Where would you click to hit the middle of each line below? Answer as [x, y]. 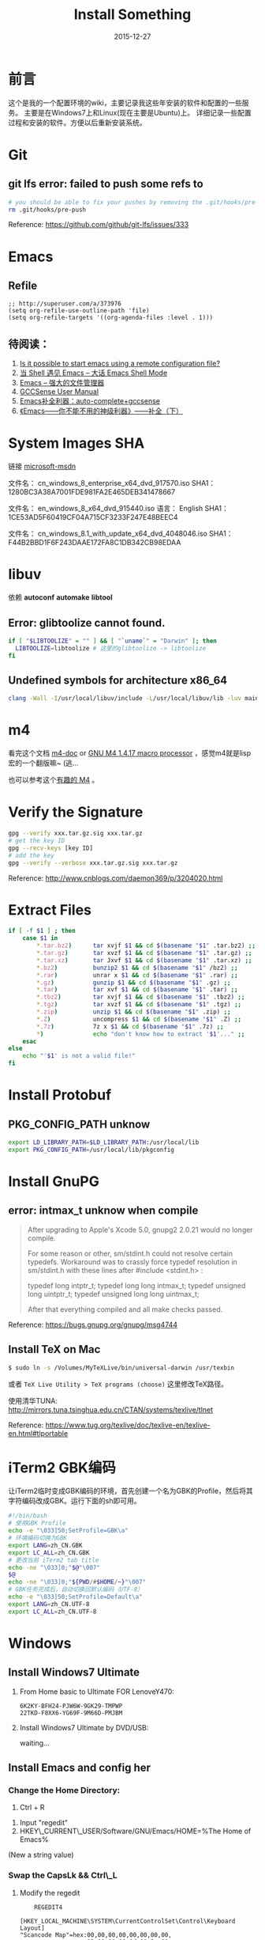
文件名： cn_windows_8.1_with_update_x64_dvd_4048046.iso [108, 534]
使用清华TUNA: [33, 1400]
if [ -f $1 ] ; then [42, 931]
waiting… [34, 1743]
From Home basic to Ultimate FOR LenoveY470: [97, 1692]
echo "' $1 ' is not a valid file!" [79, 1056]
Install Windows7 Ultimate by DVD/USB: [84, 1727]
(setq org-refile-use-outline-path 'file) [79, 311]
